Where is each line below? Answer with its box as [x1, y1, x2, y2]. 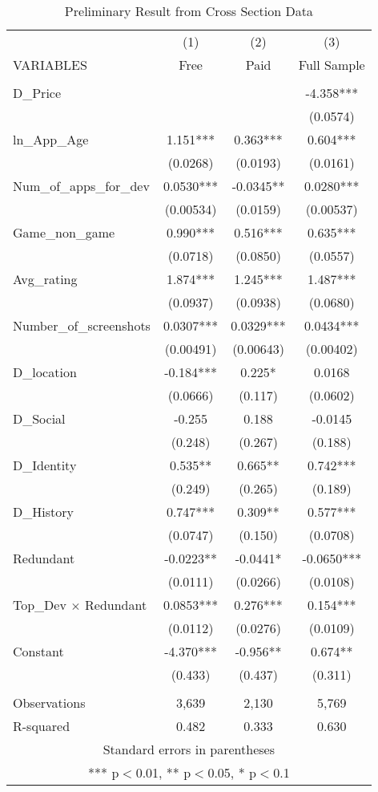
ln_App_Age [13, 130, 89, 148]
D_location [13, 363, 77, 381]
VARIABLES [13, 55, 87, 74]
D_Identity [13, 456, 77, 474]
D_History [13, 502, 74, 521]
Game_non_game [13, 223, 115, 242]
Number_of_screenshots [13, 316, 151, 335]
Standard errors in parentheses [103, 740, 275, 758]
